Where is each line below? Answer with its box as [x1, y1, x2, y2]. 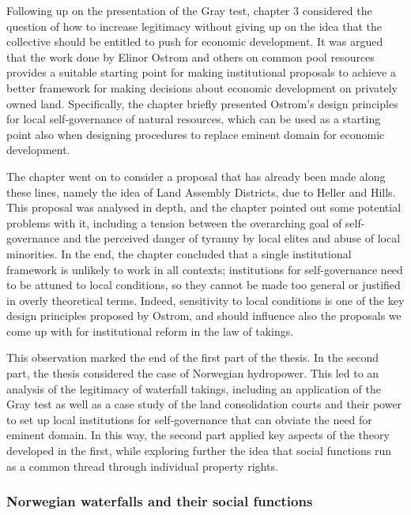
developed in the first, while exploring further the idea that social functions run [6, 442, 391, 459]
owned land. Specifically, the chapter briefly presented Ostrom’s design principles [6, 95, 398, 111]
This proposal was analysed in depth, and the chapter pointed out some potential [6, 199, 402, 216]
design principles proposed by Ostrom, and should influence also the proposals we [6, 307, 402, 324]
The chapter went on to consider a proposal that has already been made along [6, 167, 386, 184]
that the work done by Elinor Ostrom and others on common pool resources [6, 48, 375, 65]
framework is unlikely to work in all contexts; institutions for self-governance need [6, 261, 403, 277]
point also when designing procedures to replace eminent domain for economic [6, 126, 385, 142]
